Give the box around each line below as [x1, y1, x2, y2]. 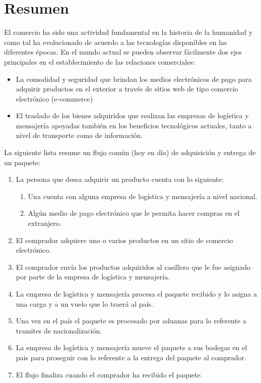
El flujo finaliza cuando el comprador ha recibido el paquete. [16, 369, 203, 379]
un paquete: [4, 157, 40, 167]
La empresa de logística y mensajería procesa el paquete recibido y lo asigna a [16, 289, 257, 299]
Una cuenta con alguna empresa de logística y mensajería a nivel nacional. [28, 190, 257, 201]
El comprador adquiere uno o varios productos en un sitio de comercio [16, 234, 233, 245]
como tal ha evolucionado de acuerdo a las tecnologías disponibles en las [4, 36, 227, 47]
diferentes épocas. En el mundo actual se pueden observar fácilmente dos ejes [4, 46, 242, 57]
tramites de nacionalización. [16, 325, 102, 336]
